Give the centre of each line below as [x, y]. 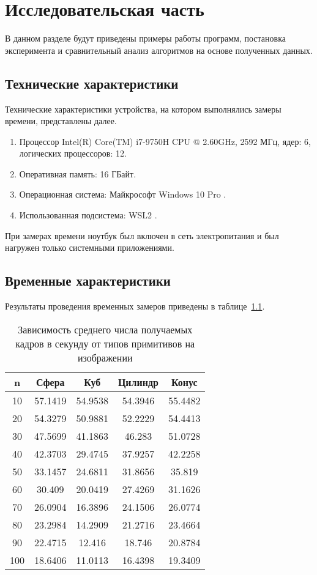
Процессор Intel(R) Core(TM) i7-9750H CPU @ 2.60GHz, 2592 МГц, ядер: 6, [165, 141]
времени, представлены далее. [61, 121]
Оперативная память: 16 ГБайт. [78, 173]
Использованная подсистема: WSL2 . [88, 215]
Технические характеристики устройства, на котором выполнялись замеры [143, 109]
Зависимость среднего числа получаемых [105, 329]
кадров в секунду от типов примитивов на [105, 343]
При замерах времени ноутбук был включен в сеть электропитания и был [142, 235]
